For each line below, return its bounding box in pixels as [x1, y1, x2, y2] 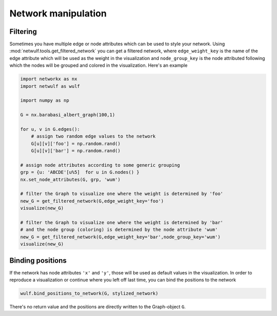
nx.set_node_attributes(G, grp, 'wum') [20, 176, 121, 182]
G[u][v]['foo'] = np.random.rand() [31, 141, 121, 146]
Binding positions [9, 256, 67, 265]
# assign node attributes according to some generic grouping [20, 162, 180, 168]
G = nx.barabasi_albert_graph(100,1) [20, 112, 115, 118]
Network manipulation [9, 8, 107, 19]
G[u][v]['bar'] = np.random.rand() [31, 148, 121, 154]
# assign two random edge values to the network [31, 133, 156, 140]
